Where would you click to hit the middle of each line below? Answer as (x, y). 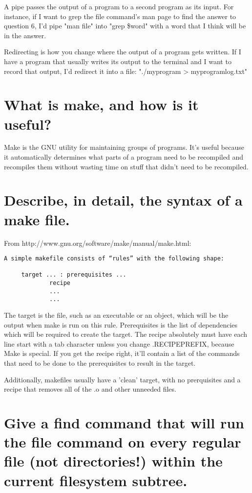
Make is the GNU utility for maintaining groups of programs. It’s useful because (124, 147)
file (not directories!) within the (113, 461)
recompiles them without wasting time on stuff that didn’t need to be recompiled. (126, 166)
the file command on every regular (123, 442)
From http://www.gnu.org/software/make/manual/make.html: (98, 243)
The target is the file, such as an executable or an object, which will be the (116, 315)
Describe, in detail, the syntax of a (123, 200)
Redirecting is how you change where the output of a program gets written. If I (123, 52)
